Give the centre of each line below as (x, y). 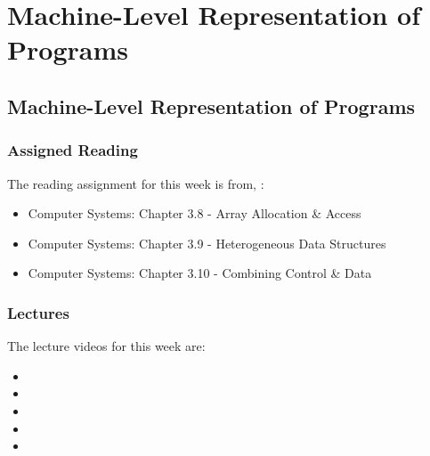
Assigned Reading (73, 150)
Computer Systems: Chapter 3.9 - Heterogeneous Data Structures (207, 243)
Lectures (38, 312)
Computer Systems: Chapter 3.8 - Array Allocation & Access (195, 213)
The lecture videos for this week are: (106, 346)
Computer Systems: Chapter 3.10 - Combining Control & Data (200, 273)
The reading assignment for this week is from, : (136, 183)
